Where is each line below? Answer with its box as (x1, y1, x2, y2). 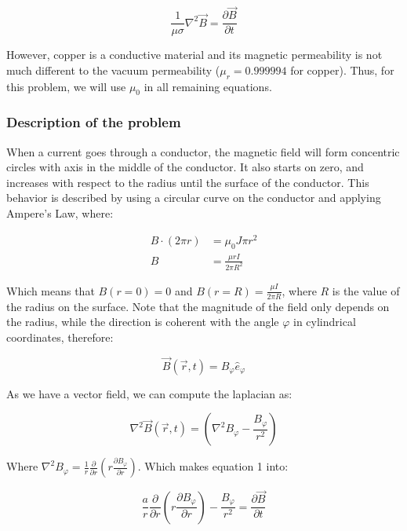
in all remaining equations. (144, 78, 272, 94)
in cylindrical (293, 313, 356, 330)
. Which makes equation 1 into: (137, 458, 289, 474)
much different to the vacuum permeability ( (6, 61, 220, 78)
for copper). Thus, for (290, 61, 394, 78)
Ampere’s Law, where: (6, 205, 114, 222)
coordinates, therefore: (6, 328, 114, 345)
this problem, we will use (6, 78, 126, 94)
